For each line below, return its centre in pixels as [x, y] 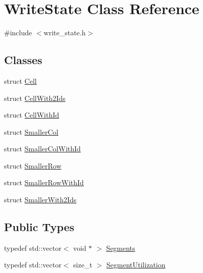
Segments [121, 248]
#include [18, 33]
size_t [83, 265]
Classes [23, 60]
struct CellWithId [32, 115]
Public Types [39, 227]
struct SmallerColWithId [42, 149]
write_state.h [65, 33]
